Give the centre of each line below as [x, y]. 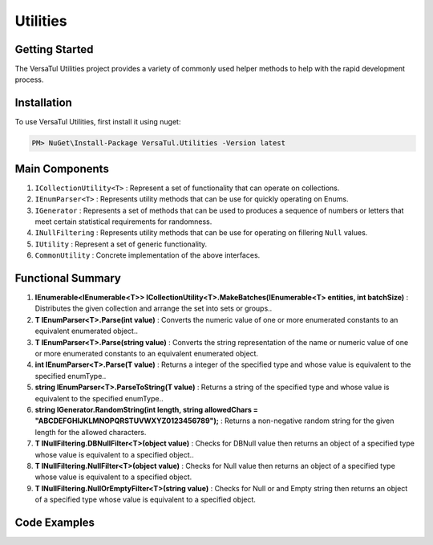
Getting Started [54, 49]
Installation [43, 103]
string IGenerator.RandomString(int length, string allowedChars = [146, 410]
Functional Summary [68, 278]
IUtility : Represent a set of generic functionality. [121, 244]
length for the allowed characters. [91, 432]
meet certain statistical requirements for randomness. [123, 222]
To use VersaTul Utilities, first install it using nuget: [98, 122]
